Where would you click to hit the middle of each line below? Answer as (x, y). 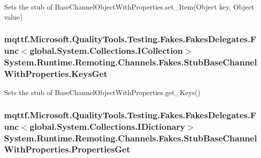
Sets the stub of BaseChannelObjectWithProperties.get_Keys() (102, 92)
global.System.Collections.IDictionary (107, 126)
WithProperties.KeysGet (56, 73)
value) (13, 16)
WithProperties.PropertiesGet (67, 149)
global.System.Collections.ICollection (106, 51)
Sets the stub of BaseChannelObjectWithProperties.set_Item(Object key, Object (129, 7)
